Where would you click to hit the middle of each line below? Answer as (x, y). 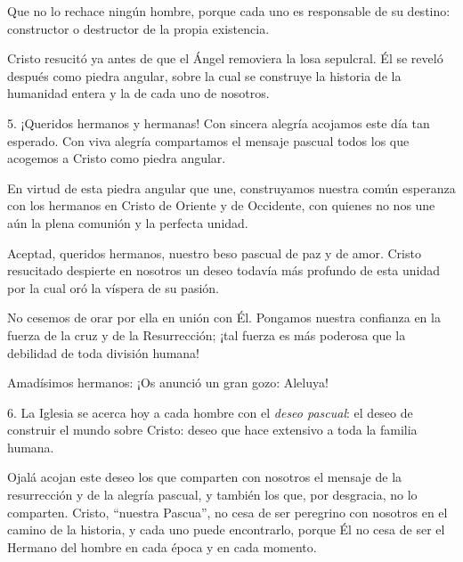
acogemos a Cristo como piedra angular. (117, 158)
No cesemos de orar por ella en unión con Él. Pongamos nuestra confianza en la (224, 318)
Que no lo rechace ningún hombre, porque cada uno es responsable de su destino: (229, 11)
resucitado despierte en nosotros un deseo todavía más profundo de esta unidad (224, 270)
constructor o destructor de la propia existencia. (138, 28)
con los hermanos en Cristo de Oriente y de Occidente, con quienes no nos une (221, 205)
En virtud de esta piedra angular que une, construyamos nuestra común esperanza (231, 187)
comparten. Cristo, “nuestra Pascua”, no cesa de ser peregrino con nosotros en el (227, 512)
